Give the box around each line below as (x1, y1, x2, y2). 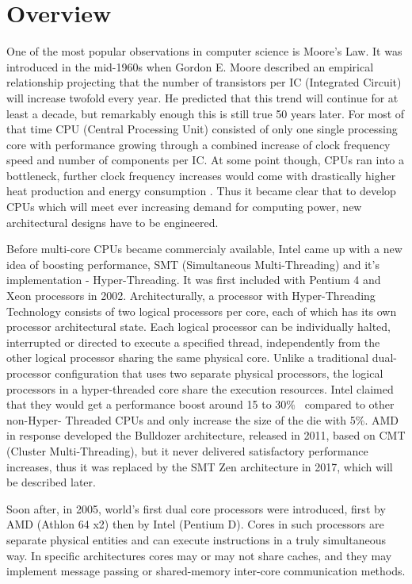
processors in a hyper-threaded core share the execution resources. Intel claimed (6, 380, 394, 397)
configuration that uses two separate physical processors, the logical (55, 365, 383, 381)
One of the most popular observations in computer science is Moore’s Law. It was (6, 43, 402, 60)
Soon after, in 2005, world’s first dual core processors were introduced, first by (6, 500, 386, 517)
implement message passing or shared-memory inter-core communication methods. (6, 563, 406, 579)
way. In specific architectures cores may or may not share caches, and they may (6, 547, 392, 563)
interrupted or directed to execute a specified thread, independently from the (6, 333, 380, 350)
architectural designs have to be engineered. (6, 213, 219, 230)
